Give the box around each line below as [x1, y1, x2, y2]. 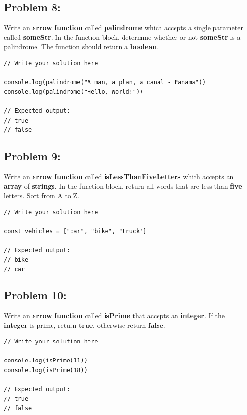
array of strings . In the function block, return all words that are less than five [4, 180, 242, 191]
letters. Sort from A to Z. [4, 190, 79, 200]
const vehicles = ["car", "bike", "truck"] [4, 227, 147, 235]
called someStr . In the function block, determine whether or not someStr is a [4, 32, 241, 42]
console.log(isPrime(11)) [4, 357, 88, 364]
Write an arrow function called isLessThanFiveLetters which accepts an [4, 171, 234, 181]
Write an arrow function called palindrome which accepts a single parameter [4, 22, 243, 33]
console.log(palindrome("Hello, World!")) [4, 88, 143, 95]
